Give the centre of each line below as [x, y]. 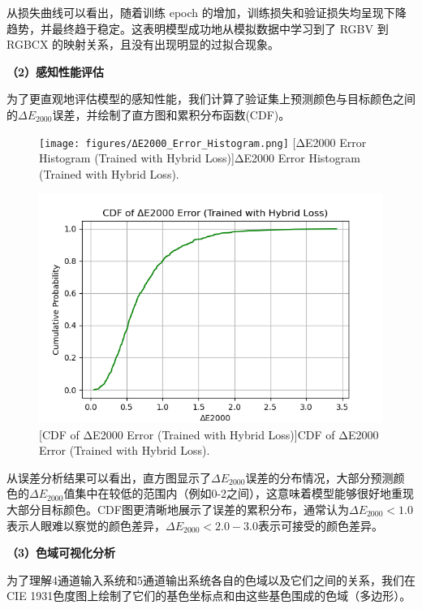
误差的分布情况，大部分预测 [319, 477]
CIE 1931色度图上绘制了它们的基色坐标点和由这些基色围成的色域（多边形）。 [209, 596]
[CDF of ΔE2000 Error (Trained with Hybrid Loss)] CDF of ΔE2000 [209, 434]
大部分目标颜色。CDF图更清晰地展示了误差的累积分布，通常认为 [178, 510]
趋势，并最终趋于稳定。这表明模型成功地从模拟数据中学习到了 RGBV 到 [198, 28]
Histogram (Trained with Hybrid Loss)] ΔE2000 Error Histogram [200, 158]
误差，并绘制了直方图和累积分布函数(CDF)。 [171, 114]
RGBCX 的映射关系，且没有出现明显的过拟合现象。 [143, 44]
